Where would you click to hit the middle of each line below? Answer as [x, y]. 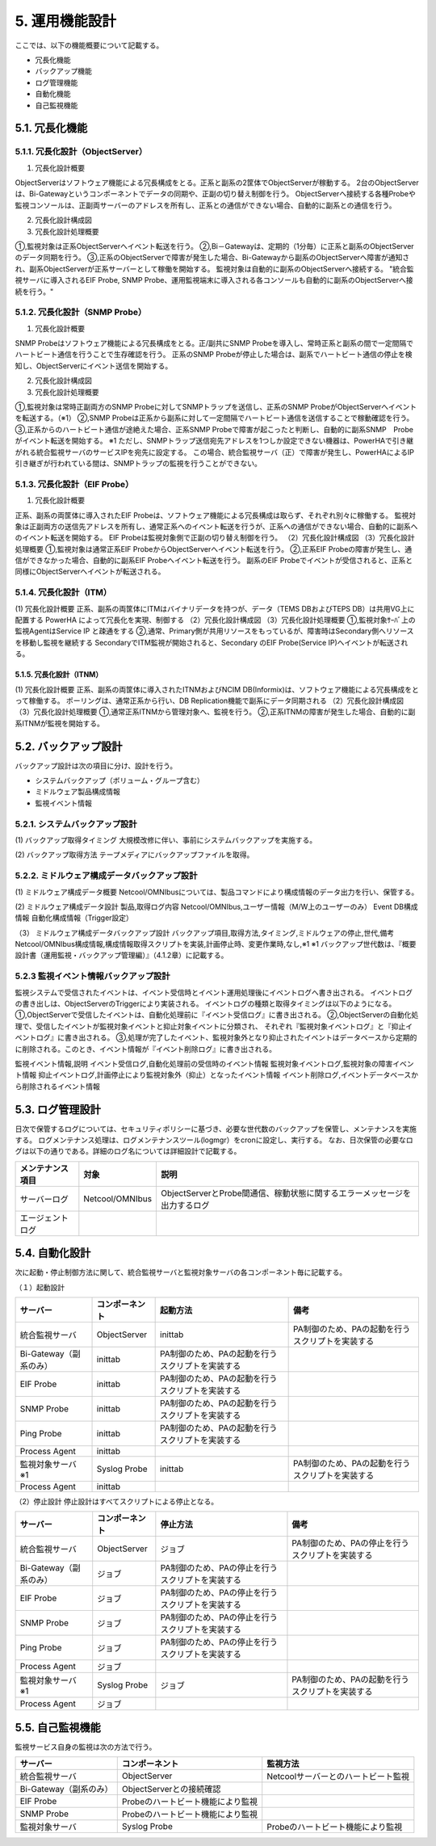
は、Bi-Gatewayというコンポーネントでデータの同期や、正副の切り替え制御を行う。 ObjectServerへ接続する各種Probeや [215, 194]
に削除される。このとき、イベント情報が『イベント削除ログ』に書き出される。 [146, 1049]
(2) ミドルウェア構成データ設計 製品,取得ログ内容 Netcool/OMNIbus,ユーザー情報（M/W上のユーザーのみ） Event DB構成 [216, 906]
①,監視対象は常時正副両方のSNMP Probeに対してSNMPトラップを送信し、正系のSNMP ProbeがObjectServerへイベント [216, 407]
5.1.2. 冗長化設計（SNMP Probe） [81, 313]
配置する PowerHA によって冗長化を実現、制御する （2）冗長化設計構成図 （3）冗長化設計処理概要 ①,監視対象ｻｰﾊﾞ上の [215, 620]
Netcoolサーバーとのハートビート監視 [338, 1777]
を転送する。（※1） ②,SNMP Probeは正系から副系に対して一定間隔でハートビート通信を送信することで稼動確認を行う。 [214, 418]
